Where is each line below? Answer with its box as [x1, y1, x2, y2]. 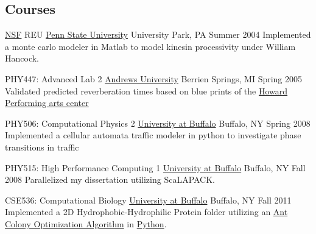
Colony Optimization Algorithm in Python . [5, 217, 167, 230]
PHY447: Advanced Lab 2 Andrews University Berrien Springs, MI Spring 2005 [5, 72, 303, 85]
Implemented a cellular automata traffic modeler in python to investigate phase [5, 129, 301, 141]
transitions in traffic [5, 140, 79, 153]
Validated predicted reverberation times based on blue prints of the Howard [5, 84, 288, 97]
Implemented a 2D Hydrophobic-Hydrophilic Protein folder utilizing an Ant [5, 205, 288, 218]
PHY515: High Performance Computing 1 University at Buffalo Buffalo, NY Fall [5, 161, 306, 174]
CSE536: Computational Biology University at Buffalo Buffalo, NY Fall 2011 [5, 193, 292, 206]
